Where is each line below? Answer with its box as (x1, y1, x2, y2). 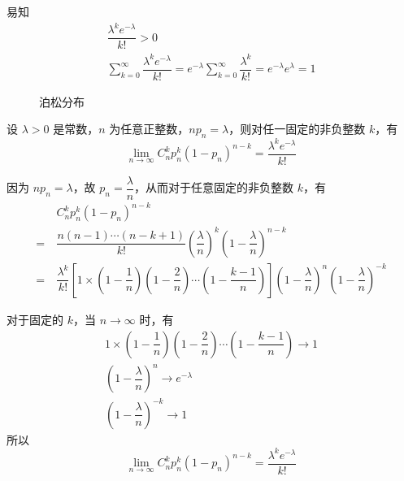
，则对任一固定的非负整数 (228, 120, 366, 137)
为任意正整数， (109, 120, 189, 137)
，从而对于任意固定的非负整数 (134, 179, 294, 196)
